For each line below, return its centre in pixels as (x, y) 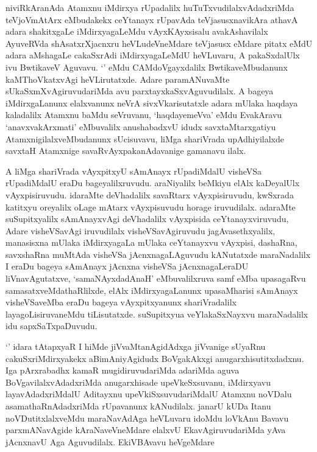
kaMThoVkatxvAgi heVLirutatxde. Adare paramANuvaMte (118, 79)
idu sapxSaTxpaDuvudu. (52, 326)
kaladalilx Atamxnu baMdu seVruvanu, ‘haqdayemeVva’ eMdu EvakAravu (144, 115)
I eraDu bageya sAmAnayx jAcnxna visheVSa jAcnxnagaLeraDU (127, 266)
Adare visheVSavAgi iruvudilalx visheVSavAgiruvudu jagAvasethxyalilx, (141, 230)
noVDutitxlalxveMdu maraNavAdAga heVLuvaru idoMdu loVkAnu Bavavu (147, 418)
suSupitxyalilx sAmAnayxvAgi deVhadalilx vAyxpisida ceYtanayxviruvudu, (147, 219)
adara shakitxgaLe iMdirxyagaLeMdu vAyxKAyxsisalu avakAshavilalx (137, 31)
